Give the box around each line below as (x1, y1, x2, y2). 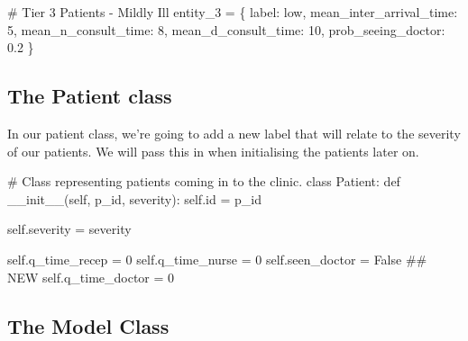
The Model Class (7, 311, 170, 339)
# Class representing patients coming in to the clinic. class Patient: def (7, 172, 400, 191)
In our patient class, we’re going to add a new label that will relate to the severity (7, 123, 461, 142)
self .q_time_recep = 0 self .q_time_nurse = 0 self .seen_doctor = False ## (7, 249, 427, 268)
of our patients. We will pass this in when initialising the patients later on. (7, 141, 419, 160)
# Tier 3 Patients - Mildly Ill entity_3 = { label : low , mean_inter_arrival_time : (7, 3, 458, 21)
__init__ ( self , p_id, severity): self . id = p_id (7, 189, 262, 208)
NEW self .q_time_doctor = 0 (7, 267, 175, 286)
